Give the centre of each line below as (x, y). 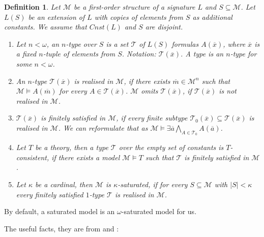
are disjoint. (164, 27)
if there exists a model (86, 157)
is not (228, 91)
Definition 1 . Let (32, 7)
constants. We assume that (46, 27)
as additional (212, 17)
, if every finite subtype (152, 118)
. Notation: (139, 54)
